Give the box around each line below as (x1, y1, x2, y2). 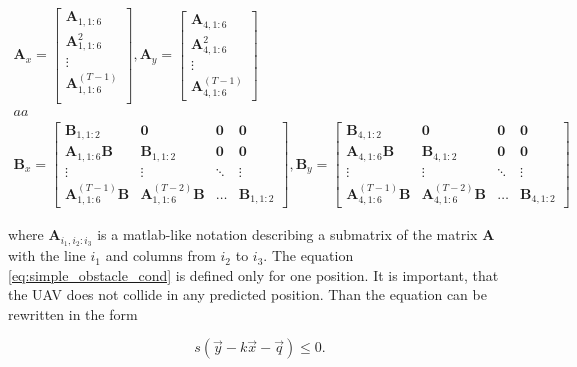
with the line (8, 245, 86, 266)
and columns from (105, 245, 216, 266)
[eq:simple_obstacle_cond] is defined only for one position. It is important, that (8, 264, 499, 285)
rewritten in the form (8, 303, 138, 324)
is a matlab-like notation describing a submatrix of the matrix (97, 224, 478, 245)
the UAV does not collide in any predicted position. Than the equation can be (8, 284, 487, 305)
